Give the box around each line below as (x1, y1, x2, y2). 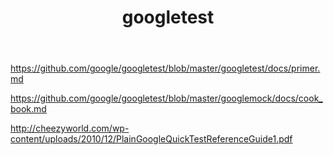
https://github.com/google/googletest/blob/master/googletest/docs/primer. (10, 62, 321, 75)
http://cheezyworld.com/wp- (10, 122, 130, 135)
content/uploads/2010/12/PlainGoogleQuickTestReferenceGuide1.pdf (10, 133, 293, 145)
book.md (10, 103, 47, 115)
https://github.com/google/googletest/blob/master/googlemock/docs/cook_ (10, 92, 323, 105)
